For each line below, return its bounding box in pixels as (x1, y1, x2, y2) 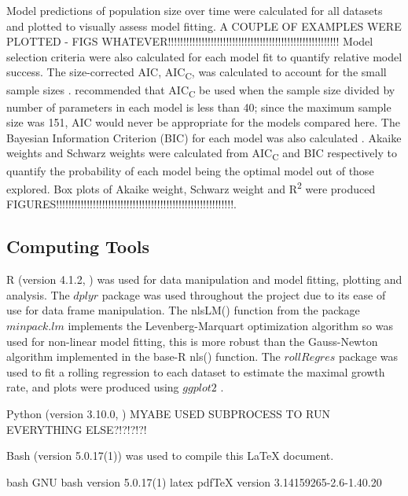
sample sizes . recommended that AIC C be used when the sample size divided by (6, 81, 395, 100)
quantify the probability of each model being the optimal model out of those (6, 162, 374, 178)
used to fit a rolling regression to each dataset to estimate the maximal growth (6, 363, 385, 380)
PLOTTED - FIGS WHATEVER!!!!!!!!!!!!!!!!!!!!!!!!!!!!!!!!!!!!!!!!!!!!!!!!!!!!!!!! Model (6, 33, 373, 50)
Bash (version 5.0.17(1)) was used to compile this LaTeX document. (6, 447, 334, 464)
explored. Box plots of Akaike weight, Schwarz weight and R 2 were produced (6, 178, 376, 197)
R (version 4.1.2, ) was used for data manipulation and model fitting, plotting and (6, 271, 402, 288)
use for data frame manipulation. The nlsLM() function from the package (6, 302, 360, 318)
